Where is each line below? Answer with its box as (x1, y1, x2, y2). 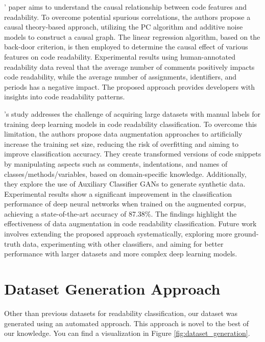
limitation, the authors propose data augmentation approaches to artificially (4, 128, 243, 139)
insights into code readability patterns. (4, 91, 125, 102)
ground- (234, 228, 259, 239)
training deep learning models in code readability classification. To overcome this (4, 118, 257, 129)
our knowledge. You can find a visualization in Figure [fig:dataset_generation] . (4, 328, 250, 338)
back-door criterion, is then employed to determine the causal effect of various (4, 41, 248, 52)
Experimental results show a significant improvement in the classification (4, 188, 232, 199)
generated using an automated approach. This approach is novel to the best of (4, 318, 249, 328)
